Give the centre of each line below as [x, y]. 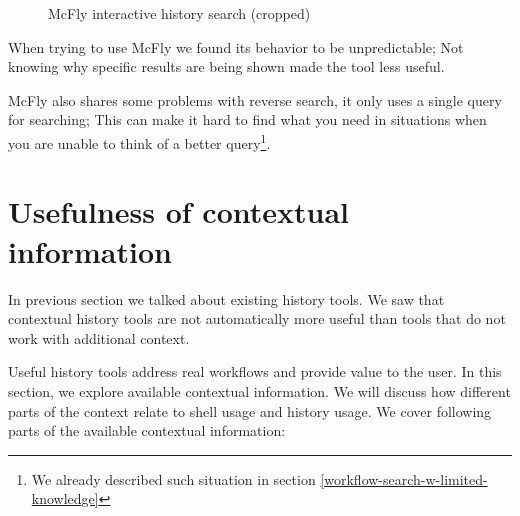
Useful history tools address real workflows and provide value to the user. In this [255, 371]
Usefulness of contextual [179, 211]
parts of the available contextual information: [147, 430]
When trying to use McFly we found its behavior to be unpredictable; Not [236, 46]
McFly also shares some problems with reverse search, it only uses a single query [255, 99]
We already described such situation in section [173, 478]
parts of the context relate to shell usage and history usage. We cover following [250, 410]
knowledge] [65, 498]
